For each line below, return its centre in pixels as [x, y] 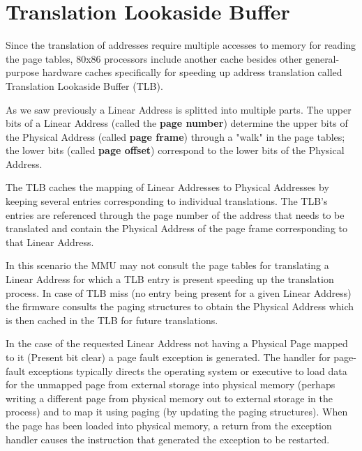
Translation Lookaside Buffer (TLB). [84, 85]
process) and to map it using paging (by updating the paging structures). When [177, 412]
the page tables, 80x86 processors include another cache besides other [154, 58]
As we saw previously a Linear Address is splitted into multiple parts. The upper [179, 109]
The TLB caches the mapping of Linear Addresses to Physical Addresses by [167, 187]
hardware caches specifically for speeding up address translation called [192, 72]
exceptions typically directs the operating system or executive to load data [188, 370]
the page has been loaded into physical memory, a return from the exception [169, 425]
